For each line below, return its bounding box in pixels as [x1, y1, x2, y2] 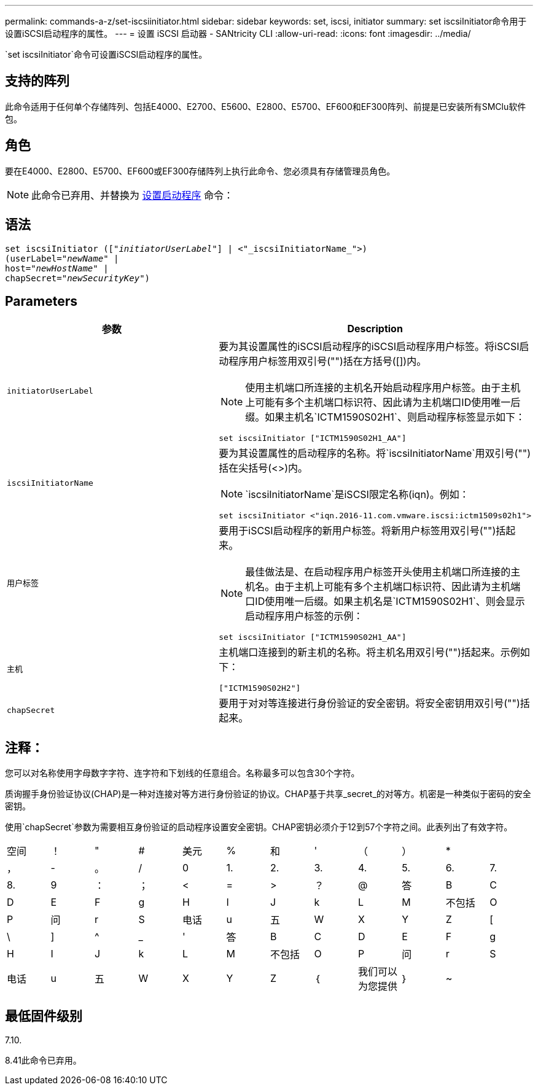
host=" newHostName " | [5, 263, 109, 273]
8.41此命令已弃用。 [5, 1055, 82, 1066]
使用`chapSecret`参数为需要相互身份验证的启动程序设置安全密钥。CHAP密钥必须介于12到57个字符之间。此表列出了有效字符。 [5, 822, 513, 833]
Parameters [5, 293, 77, 309]
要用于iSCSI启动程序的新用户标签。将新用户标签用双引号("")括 [219, 524, 506, 537]
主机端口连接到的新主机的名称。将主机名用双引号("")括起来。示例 [219, 646, 520, 659]
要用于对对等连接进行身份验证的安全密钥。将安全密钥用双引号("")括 [219, 697, 530, 710]
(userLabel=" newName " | [5, 253, 119, 263]
